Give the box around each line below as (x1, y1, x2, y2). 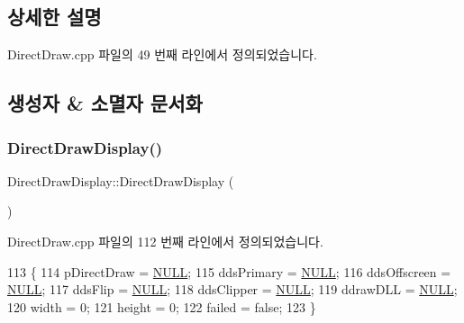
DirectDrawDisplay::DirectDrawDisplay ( (7, 171, 234, 190)
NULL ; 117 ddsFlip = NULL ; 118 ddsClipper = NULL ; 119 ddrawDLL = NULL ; (7, 280, 458, 299)
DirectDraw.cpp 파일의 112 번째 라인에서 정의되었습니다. (7, 231, 323, 250)
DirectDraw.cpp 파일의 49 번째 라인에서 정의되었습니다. (7, 45, 317, 64)
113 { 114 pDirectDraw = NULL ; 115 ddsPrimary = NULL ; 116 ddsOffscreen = (7, 262, 451, 281)
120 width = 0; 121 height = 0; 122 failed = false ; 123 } (7, 297, 316, 316)
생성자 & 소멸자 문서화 (7, 89, 203, 117)
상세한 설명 (7, 3, 102, 31)
